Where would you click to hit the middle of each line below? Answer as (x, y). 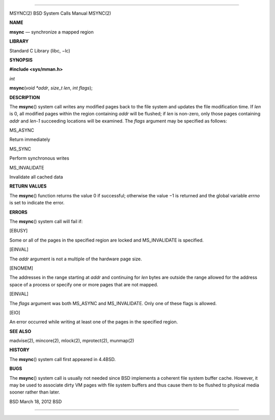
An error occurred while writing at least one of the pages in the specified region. (94, 322)
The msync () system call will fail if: (46, 221)
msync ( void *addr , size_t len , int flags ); (51, 88)
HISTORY (20, 350)
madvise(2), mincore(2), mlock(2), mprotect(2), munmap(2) (72, 341)
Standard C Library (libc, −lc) (40, 50)
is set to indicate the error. (37, 203)
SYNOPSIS (21, 60)
